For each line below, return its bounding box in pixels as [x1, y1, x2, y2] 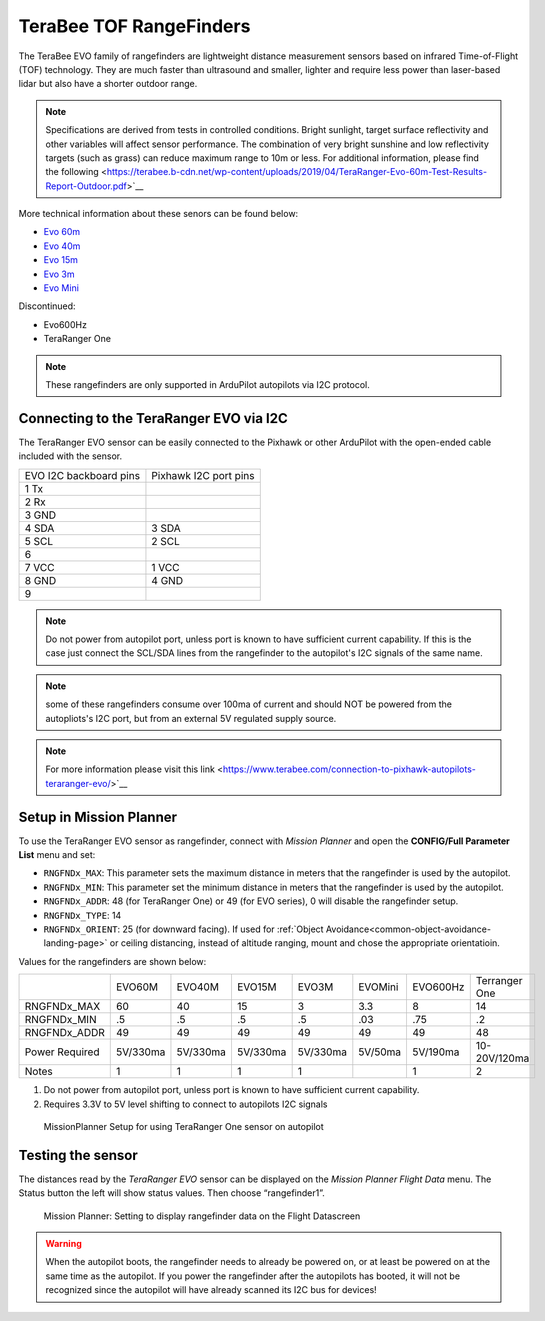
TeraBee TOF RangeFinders [18, 15, 251, 37]
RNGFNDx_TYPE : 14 [43, 909, 122, 921]
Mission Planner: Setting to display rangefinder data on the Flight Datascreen [43, 1210, 361, 1222]
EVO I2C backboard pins [24, 468, 140, 482]
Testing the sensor [18, 1146, 139, 1164]
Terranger [475, 974, 523, 988]
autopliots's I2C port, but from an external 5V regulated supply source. [45, 712, 337, 724]
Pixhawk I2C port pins [151, 468, 255, 482]
